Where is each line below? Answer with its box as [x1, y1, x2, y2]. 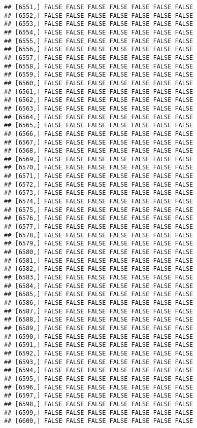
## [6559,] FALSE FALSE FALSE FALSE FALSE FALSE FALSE [4, 71, 193, 79]
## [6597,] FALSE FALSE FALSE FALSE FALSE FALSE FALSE [4, 392, 193, 400]
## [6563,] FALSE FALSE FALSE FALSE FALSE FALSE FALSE [4, 104, 193, 112]
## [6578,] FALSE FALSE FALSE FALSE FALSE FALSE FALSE [4, 231, 193, 239]
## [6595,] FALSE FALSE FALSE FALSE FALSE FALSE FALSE [4, 375, 193, 382]
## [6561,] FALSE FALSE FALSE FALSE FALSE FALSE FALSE [4, 88, 193, 95]
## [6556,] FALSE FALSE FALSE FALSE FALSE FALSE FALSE [4, 46, 193, 53]
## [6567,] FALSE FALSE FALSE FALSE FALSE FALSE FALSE [4, 138, 193, 146]
